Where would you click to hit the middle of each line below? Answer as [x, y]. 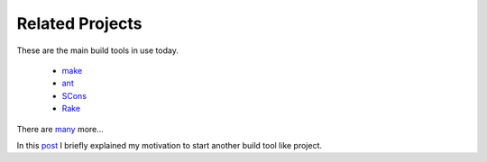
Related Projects [80, 23]
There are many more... [60, 129]
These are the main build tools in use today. [98, 50]
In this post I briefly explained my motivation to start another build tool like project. [170, 145]
